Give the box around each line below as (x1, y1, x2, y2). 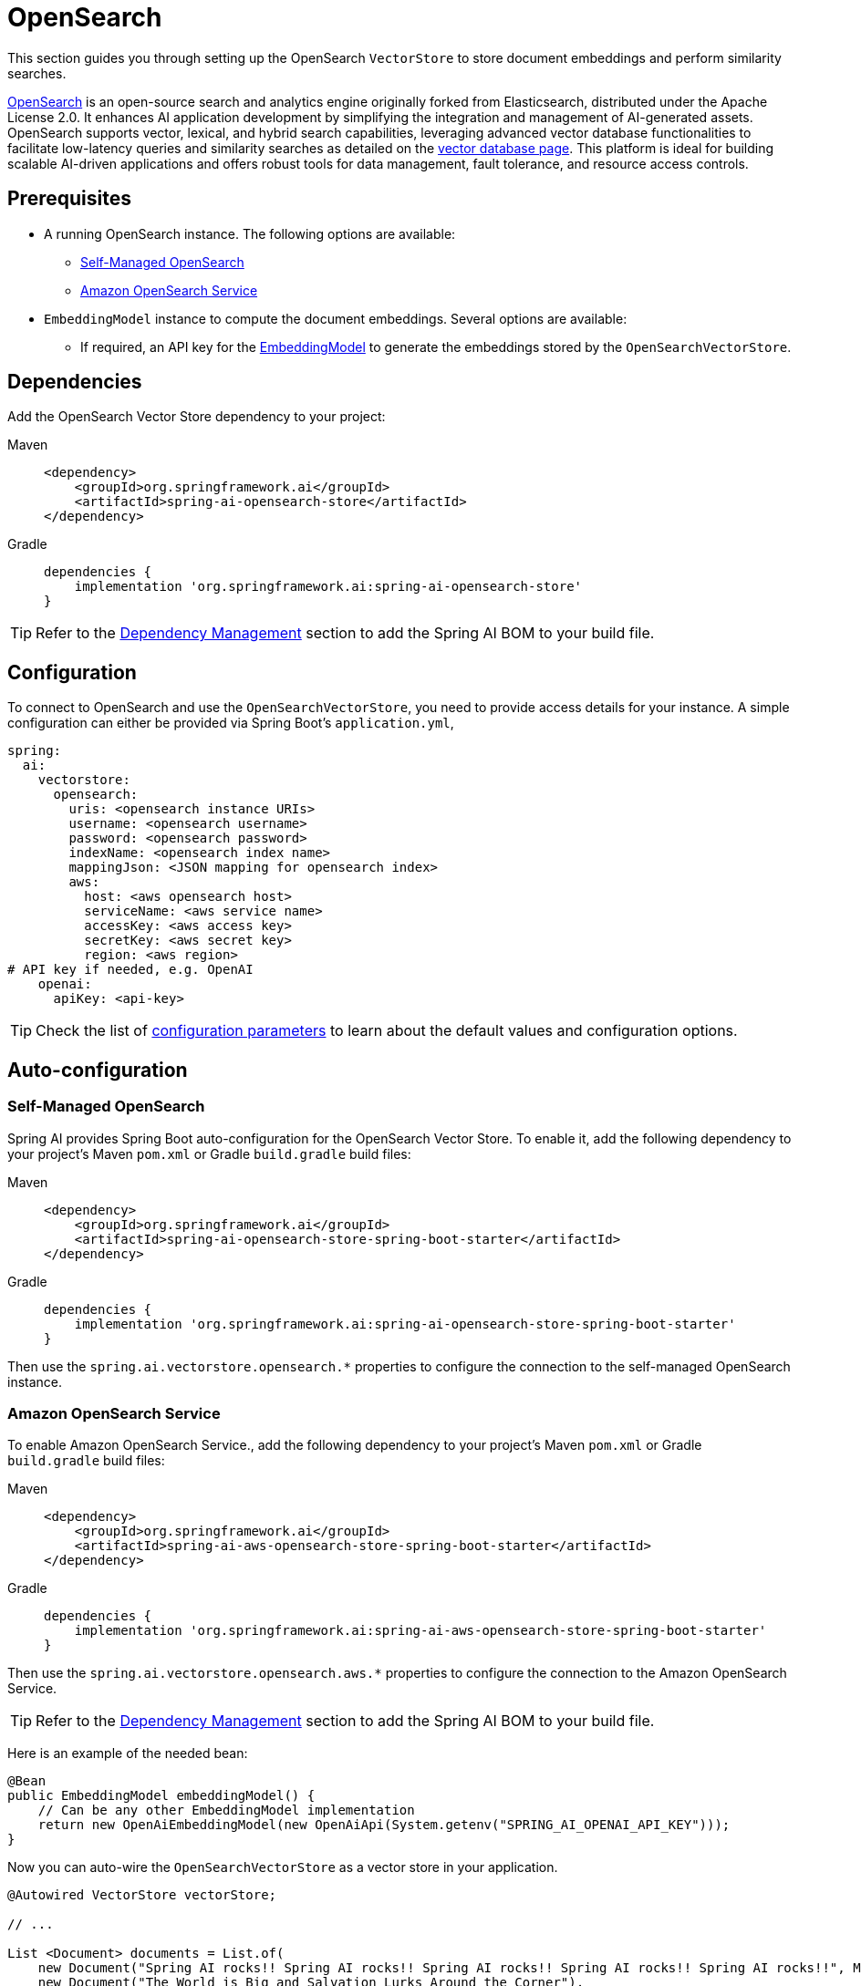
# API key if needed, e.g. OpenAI (7, 962, 254, 977)
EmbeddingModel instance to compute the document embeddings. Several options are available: (44, 310, 628, 326)
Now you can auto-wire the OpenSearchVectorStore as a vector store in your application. (7, 1859, 558, 1876)
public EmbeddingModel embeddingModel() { (7, 1788, 316, 1804)
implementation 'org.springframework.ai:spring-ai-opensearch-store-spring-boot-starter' (74, 1316, 736, 1331)
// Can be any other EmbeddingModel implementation (37, 1803, 415, 1818)
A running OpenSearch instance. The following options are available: (44, 225, 456, 242)
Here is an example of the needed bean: (7, 1745, 248, 1762)
